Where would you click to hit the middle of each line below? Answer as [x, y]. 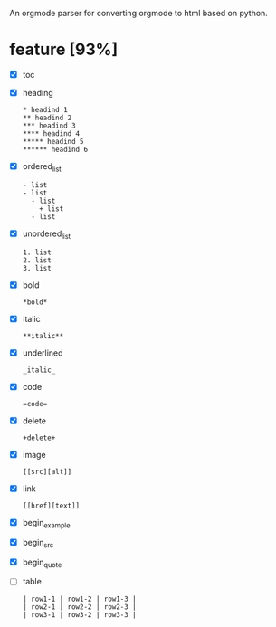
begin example [46, 524]
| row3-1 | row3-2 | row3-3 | [80, 614]
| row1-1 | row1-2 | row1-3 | [80, 599]
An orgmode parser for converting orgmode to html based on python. [139, 13]
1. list [37, 252]
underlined [43, 353]
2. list [37, 260]
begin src [38, 543]
